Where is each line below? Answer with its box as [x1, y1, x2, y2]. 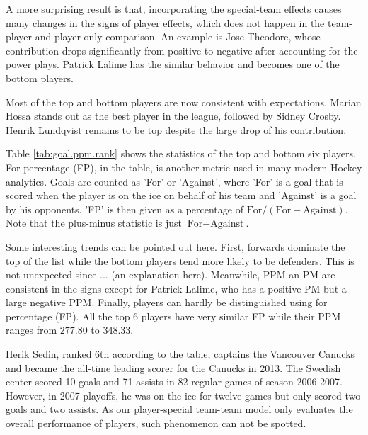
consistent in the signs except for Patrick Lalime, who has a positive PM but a [6, 281, 347, 295]
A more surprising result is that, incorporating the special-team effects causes [6, 1, 342, 16]
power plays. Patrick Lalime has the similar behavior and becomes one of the [6, 57, 340, 72]
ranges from [6, 322, 57, 337]
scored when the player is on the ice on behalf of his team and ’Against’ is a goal [6, 188, 357, 203]
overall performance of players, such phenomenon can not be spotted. [6, 416, 306, 431]
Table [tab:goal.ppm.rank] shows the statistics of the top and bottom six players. [6, 146, 356, 161]
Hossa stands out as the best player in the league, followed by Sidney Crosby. [6, 108, 341, 123]
